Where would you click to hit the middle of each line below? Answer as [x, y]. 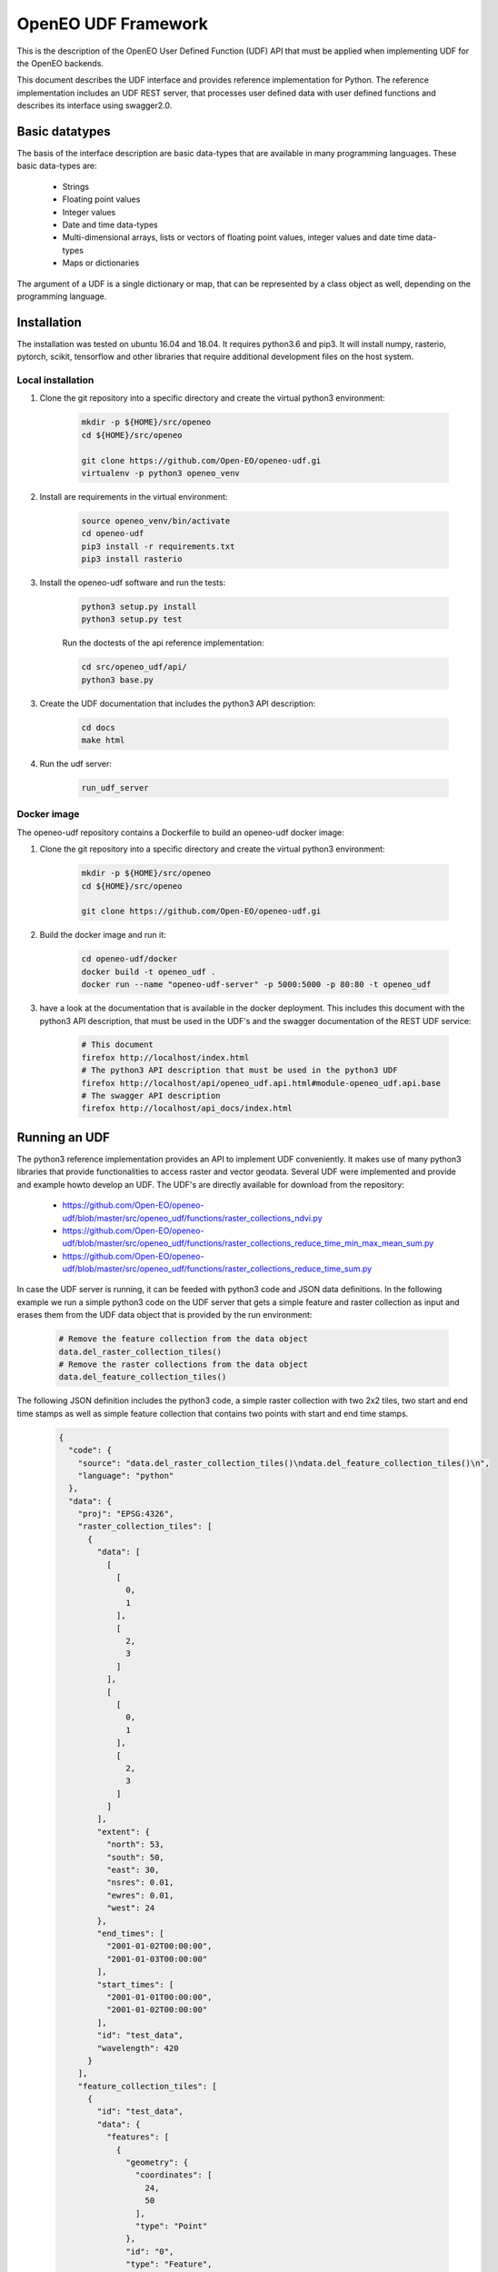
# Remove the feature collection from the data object [183, 1339]
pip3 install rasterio [132, 559]
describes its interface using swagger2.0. [95, 105]
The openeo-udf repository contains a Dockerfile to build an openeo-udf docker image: [180, 832]
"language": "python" [126, 1475]
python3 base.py [118, 680]
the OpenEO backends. [60, 63]
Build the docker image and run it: [103, 935]
